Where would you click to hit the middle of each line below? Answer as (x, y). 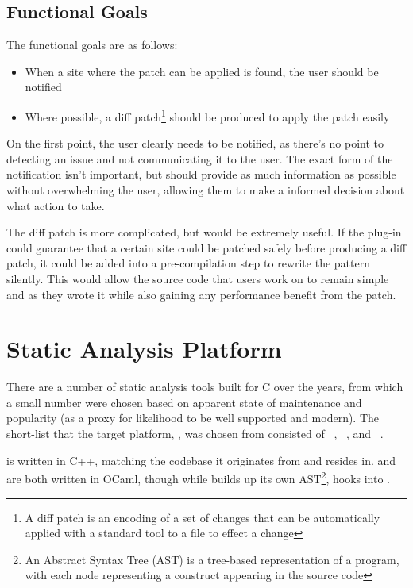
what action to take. (56, 205)
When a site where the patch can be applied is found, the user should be (202, 71)
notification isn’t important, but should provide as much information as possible (201, 174)
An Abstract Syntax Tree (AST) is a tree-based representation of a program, (212, 559)
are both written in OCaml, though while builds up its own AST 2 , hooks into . (198, 477)
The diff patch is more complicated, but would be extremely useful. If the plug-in (204, 232)
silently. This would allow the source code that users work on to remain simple (198, 278)
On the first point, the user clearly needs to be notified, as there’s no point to (195, 143)
